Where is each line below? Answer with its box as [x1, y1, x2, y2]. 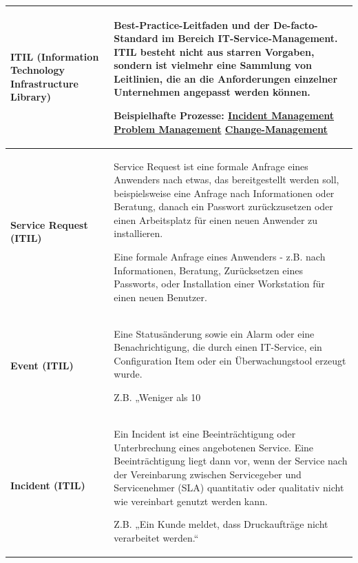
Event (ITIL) [10, 358, 74, 372]
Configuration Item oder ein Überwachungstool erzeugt [114, 353, 346, 367]
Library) [10, 90, 51, 104]
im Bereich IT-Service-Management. [162, 31, 338, 45]
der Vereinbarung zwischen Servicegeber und [114, 467, 302, 481]
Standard [114, 31, 158, 45]
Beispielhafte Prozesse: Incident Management [114, 108, 335, 123]
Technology [10, 63, 65, 77]
